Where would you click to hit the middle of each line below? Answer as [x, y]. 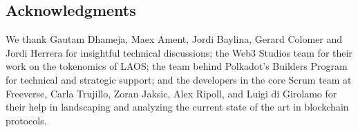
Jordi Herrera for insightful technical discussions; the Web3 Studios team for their [179, 52]
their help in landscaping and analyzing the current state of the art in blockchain [177, 107]
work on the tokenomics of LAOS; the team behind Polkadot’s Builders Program [177, 66]
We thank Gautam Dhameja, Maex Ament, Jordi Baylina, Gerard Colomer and [174, 39]
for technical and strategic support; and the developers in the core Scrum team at [179, 79]
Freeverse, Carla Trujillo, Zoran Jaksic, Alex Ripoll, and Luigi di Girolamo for [171, 93]
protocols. [26, 120]
